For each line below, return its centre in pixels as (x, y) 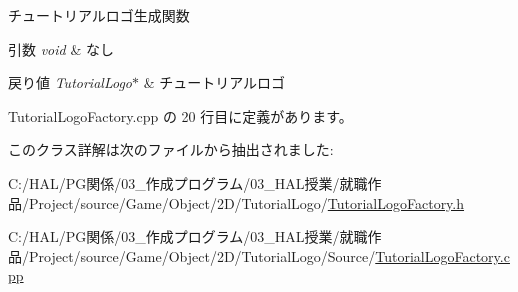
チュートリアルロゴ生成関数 (99, 15)
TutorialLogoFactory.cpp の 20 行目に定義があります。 (180, 115)
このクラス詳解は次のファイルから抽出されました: (171, 149)
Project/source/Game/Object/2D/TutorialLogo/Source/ (202, 255)
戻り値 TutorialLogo (70, 82)
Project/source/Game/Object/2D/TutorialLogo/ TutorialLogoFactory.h (246, 202)
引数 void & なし (61, 48)
